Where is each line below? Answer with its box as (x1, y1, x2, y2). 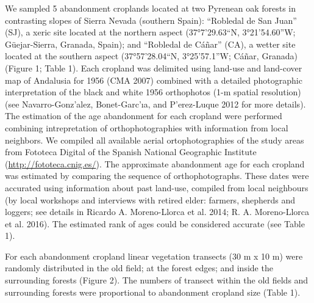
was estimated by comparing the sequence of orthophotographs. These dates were (5, 169, 309, 182)
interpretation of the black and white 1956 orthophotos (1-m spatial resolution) (5, 86, 301, 98)
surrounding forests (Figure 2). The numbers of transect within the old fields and (5, 274, 309, 287)
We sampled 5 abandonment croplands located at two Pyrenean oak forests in (5, 2, 296, 14)
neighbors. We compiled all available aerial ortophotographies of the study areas (5, 133, 304, 146)
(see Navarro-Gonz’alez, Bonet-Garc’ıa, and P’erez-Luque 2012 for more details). (5, 97, 306, 110)
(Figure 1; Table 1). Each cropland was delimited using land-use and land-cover (5, 61, 302, 74)
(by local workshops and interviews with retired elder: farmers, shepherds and (5, 193, 296, 206)
